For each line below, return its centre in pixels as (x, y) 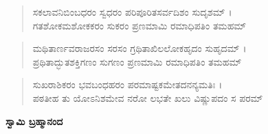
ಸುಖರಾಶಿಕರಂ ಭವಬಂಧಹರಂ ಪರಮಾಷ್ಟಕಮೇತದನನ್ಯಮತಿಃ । (127, 84)
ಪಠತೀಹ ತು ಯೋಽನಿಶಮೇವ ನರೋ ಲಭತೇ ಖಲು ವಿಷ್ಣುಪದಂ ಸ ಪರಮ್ (148, 97)
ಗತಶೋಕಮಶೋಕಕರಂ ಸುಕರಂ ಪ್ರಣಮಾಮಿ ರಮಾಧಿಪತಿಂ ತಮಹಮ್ (139, 25)
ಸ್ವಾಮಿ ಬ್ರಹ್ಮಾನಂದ (34, 121)
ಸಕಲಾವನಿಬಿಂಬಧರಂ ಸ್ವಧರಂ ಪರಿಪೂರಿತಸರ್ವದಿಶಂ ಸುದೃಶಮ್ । (132, 12)
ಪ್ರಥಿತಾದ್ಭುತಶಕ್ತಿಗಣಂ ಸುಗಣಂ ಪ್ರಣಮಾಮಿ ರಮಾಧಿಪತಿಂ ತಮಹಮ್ (137, 61)
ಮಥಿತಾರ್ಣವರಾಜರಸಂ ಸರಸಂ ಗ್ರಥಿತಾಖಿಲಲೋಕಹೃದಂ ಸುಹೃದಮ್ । (139, 48)
